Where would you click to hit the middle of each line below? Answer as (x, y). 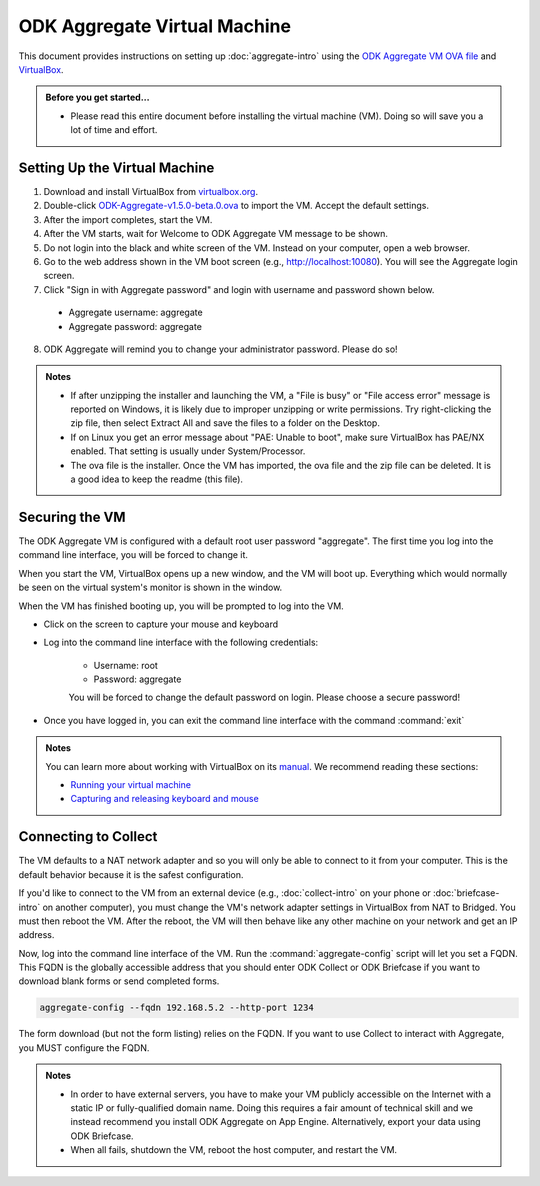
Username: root (126, 665)
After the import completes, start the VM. (128, 219)
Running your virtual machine (131, 785)
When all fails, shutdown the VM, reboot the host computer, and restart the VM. (234, 1150)
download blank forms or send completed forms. (119, 981)
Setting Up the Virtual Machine (116, 167)
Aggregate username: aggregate (136, 312)
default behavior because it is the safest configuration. (131, 874)
